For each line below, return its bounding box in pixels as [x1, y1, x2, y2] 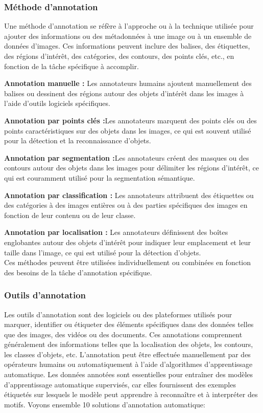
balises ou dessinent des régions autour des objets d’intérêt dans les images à [4, 88, 244, 98]
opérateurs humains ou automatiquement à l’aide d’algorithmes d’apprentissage [4, 359, 253, 369]
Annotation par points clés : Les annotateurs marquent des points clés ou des [4, 115, 257, 125]
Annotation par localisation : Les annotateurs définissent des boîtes [4, 227, 228, 237]
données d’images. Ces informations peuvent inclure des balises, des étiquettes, [4, 40, 250, 51]
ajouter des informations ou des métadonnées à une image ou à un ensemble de [4, 30, 252, 41]
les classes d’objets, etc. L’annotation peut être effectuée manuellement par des [4, 349, 251, 359]
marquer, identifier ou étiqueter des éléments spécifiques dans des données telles [4, 319, 254, 330]
